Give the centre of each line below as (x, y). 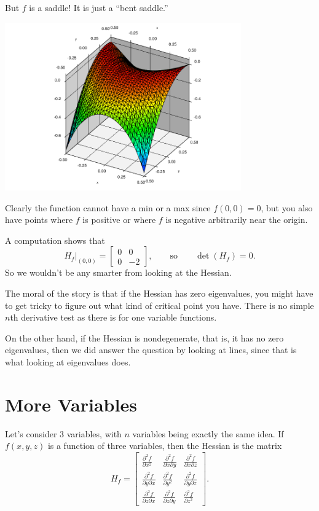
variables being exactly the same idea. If (208, 433)
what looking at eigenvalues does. (68, 362)
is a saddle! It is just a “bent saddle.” (99, 7)
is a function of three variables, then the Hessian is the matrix (165, 446)
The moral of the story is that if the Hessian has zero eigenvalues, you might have (159, 293)
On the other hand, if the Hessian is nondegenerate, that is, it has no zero (144, 337)
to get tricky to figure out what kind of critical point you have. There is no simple (159, 305)
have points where (39, 220)
